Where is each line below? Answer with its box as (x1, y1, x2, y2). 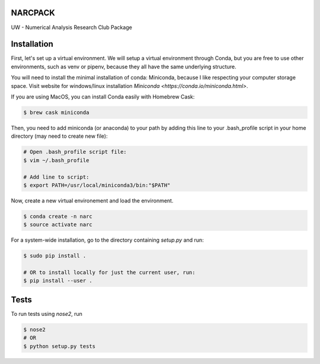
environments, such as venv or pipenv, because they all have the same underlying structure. (11, 63, 236, 70)
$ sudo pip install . (23, 252, 87, 259)
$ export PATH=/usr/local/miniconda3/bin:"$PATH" (23, 182, 171, 188)
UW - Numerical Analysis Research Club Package (11, 24, 133, 31)
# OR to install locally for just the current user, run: (23, 269, 196, 276)
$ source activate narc (23, 221, 93, 228)
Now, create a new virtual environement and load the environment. (11, 197, 174, 204)
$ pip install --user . (23, 277, 93, 284)
